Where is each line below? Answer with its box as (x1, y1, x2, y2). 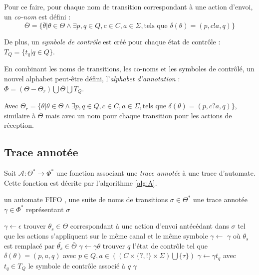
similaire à (4, 110, 36, 120)
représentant (26, 204, 64, 214)
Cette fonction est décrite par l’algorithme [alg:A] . (4, 177, 157, 188)
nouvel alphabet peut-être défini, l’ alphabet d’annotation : (4, 73, 180, 84)
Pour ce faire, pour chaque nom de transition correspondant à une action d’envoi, (4, 1, 253, 11)
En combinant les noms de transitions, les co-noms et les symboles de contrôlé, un (4, 63, 255, 74)
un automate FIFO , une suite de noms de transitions (4, 194, 168, 205)
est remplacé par (4, 240, 55, 251)
